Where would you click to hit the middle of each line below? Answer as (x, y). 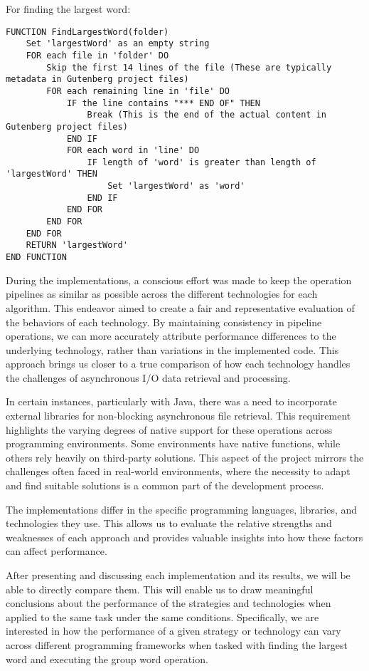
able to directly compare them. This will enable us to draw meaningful (160, 589)
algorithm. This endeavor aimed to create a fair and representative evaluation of (180, 307)
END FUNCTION (36, 258)
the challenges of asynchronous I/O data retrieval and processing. (148, 377)
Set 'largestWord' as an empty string (118, 44)
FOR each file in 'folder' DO (97, 55)
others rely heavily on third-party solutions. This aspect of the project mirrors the (185, 457)
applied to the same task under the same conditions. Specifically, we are (162, 617)
